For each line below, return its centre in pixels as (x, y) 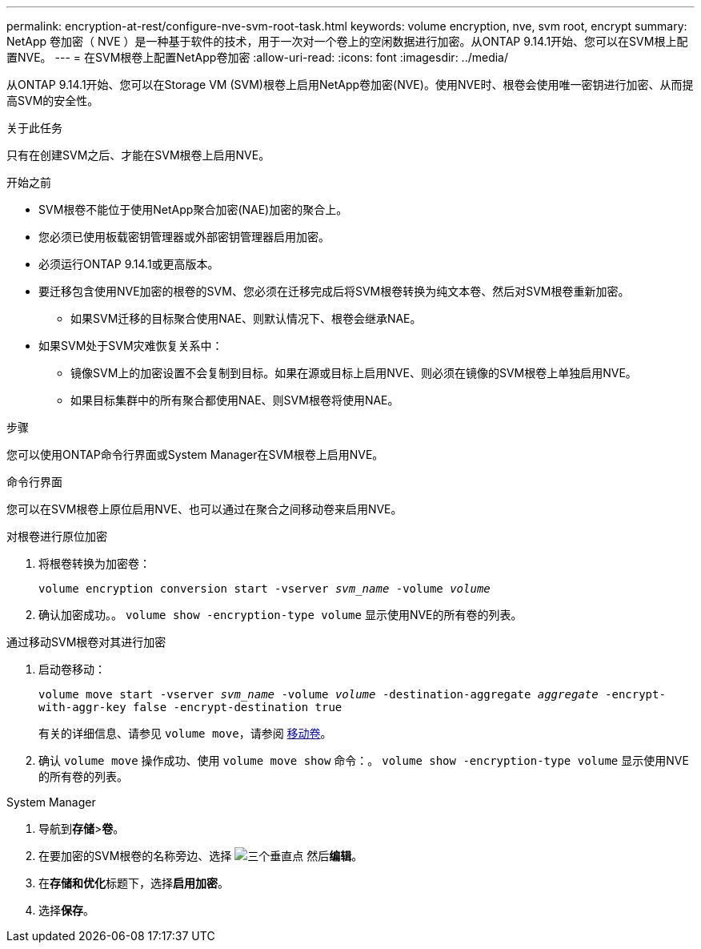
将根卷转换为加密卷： (94, 563)
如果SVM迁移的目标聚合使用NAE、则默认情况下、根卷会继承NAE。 (246, 318)
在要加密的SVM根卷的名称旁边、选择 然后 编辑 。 (201, 856)
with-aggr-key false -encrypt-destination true (190, 707)
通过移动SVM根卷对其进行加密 (86, 642)
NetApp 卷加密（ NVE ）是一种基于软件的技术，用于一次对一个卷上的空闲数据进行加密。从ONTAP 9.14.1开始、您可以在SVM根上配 (347, 41)
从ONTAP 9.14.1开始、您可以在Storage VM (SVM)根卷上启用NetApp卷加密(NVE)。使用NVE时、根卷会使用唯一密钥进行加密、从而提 (350, 84)
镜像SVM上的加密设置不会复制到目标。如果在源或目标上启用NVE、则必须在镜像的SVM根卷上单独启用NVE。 (354, 373)
